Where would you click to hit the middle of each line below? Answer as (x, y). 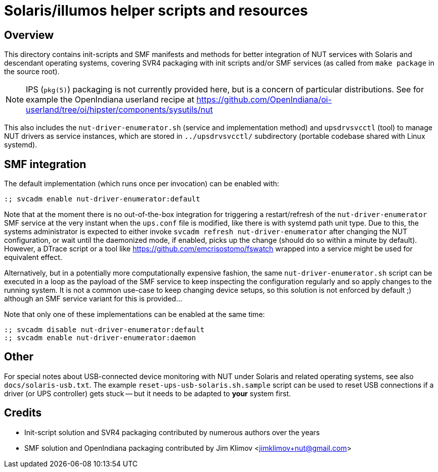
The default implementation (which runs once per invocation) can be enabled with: (142, 184)
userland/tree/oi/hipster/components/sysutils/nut (119, 110)
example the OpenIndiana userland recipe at (110, 100)
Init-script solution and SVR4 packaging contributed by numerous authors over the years (172, 432)
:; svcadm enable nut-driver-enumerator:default (102, 199)
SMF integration (45, 164)
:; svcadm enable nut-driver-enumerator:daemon (100, 338)
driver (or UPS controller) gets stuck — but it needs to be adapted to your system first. (148, 393)
